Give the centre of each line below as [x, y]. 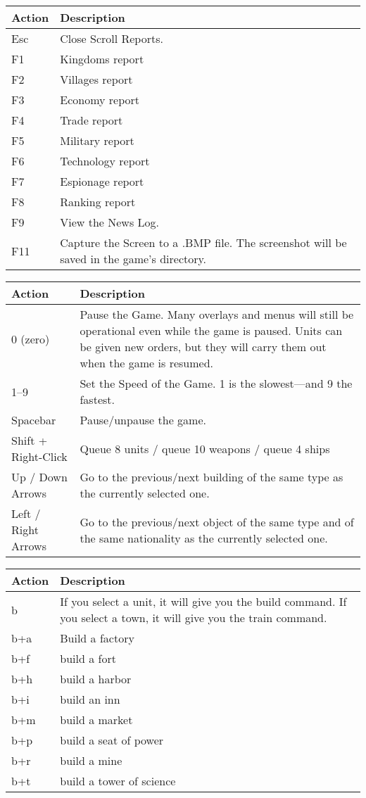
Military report [97, 140]
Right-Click [39, 456]
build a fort [88, 658]
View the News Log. [109, 222]
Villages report [96, 79]
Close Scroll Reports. [112, 38]
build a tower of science [118, 781]
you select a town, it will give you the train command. [194, 617]
